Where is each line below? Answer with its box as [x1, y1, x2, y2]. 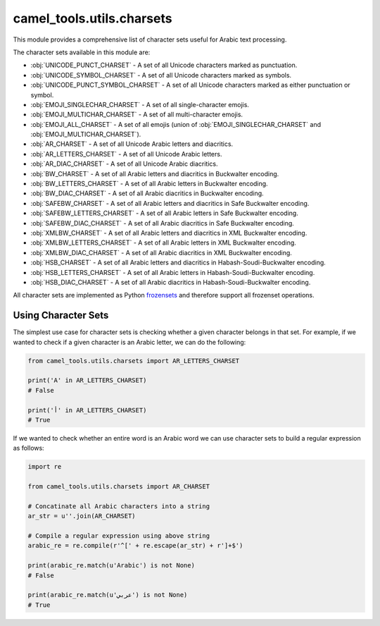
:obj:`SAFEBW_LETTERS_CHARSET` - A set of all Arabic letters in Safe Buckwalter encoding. [30, 209, 298, 218]
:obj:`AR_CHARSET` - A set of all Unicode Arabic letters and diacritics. [30, 140, 234, 148]
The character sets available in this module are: [13, 48, 151, 56]
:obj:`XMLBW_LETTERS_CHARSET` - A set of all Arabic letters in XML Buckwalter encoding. [30, 238, 297, 247]
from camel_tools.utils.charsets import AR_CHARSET [27, 483, 210, 491]
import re [27, 462, 62, 471]
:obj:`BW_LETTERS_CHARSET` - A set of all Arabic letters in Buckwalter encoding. [30, 180, 268, 188]
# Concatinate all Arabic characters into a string [27, 502, 210, 510]
